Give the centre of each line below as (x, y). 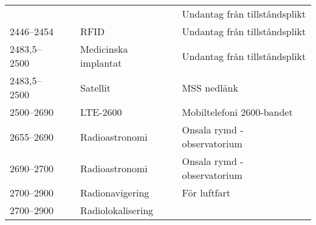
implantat (101, 63)
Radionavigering (115, 193)
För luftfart (206, 193)
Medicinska (104, 49)
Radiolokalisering (117, 210)
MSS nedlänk (210, 87)
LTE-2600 (101, 112)
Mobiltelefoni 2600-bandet (237, 112)
